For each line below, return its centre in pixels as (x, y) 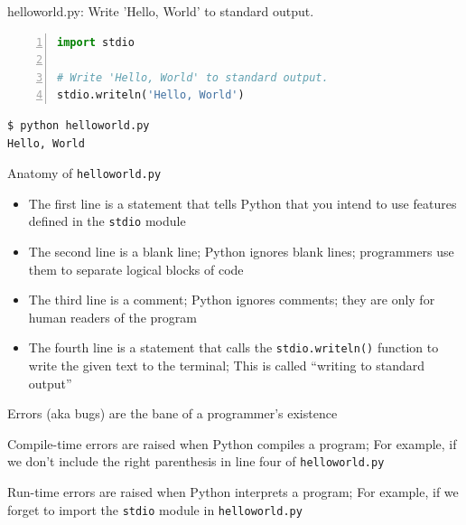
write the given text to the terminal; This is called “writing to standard (227, 366)
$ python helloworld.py (79, 125)
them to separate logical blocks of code (136, 269)
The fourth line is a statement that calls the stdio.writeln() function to (233, 347)
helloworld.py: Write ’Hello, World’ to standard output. (161, 11)
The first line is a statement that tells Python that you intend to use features (242, 203)
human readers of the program (112, 317)
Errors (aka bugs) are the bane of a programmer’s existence (172, 413)
